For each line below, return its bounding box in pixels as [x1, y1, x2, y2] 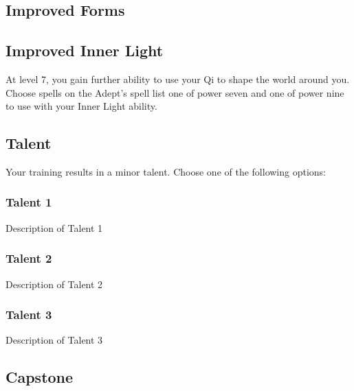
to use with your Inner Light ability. [5, 99, 157, 113]
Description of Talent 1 [5, 220, 103, 235]
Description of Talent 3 [5, 333, 103, 347]
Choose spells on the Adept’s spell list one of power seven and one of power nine [5, 85, 344, 99]
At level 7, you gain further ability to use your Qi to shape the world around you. [5, 71, 350, 86]
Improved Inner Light [5, 40, 164, 61]
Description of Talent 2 [5, 276, 103, 291]
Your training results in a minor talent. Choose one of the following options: [5, 164, 327, 178]
